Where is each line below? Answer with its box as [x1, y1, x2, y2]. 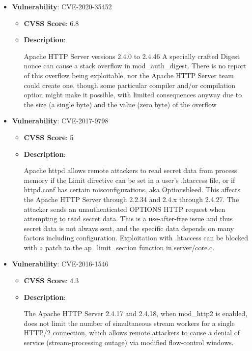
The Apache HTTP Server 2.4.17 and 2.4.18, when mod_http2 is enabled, [24, 308, 248, 319]
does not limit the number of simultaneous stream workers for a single [24, 318, 235, 328]
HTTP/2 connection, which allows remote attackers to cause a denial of [24, 327, 240, 338]
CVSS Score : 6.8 [24, 18, 79, 28]
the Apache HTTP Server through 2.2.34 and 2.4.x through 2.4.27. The [24, 194, 239, 204]
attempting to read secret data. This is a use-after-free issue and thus [24, 213, 233, 224]
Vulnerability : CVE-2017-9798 [12, 116, 109, 126]
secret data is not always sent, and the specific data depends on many [24, 223, 234, 233]
